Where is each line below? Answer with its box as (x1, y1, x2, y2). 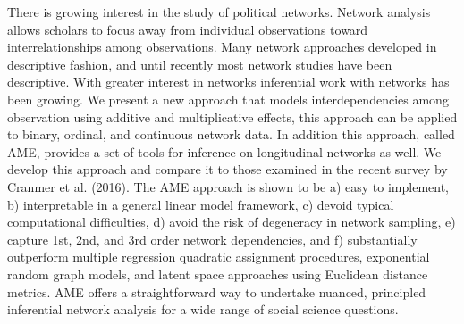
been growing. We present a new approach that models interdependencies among (7, 89, 449, 108)
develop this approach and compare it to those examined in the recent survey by (7, 160, 448, 179)
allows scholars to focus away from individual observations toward (7, 20, 368, 38)
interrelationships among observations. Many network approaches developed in (7, 37, 437, 56)
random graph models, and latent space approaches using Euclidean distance (7, 264, 428, 283)
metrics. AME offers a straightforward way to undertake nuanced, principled (7, 282, 426, 301)
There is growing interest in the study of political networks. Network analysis (7, 3, 431, 21)
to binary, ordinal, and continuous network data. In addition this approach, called (7, 125, 455, 144)
